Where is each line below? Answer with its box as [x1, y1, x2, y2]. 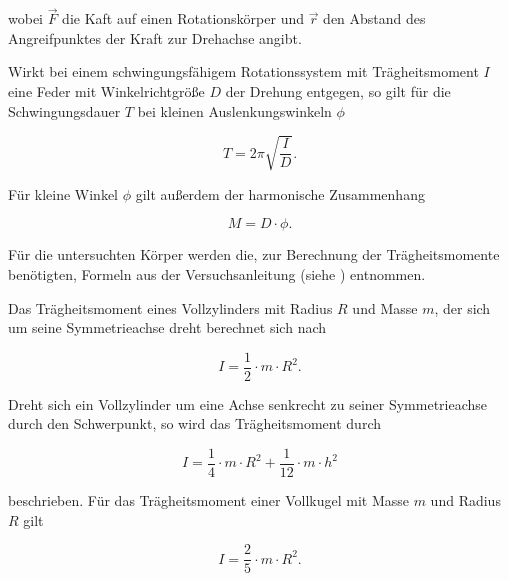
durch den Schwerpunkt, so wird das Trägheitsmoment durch [8, 413, 382, 434]
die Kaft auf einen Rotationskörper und [62, 8, 305, 29]
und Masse [352, 297, 418, 318]
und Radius [430, 490, 501, 511]
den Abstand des [323, 8, 426, 29]
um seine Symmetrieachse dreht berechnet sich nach [8, 317, 327, 338]
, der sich [434, 297, 491, 318]
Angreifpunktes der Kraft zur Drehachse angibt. [8, 27, 302, 48]
